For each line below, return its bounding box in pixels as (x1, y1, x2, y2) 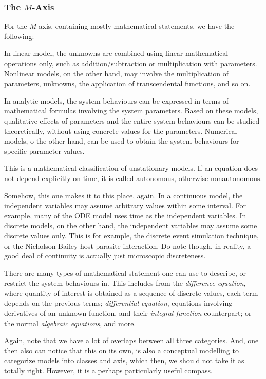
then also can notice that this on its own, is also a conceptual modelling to (4, 345, 239, 355)
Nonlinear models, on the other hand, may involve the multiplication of (4, 68, 229, 78)
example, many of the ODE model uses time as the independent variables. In (4, 210, 246, 221)
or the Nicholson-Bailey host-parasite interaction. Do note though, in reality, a (4, 240, 251, 251)
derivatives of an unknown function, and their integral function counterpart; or (4, 308, 252, 318)
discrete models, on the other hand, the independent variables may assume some (4, 220, 257, 231)
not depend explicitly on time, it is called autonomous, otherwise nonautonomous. (4, 172, 262, 183)
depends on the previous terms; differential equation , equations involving (4, 297, 233, 308)
